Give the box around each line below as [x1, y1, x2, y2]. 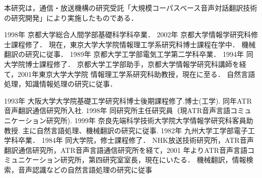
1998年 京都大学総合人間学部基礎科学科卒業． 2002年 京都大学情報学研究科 [4, 29, 251, 40]
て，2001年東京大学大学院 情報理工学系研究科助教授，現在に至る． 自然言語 [4, 68, 255, 79]
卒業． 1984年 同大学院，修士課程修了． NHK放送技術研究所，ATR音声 [18, 135, 254, 145]
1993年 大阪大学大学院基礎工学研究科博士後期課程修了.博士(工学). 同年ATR [4, 95, 252, 106]
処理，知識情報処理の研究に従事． [4, 78, 117, 89]
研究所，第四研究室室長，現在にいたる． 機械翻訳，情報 [60, 154, 246, 165]
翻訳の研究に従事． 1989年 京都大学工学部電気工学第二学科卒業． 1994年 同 [4, 49, 253, 59]
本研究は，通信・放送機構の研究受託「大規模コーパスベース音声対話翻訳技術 [4, 3, 257, 13]
